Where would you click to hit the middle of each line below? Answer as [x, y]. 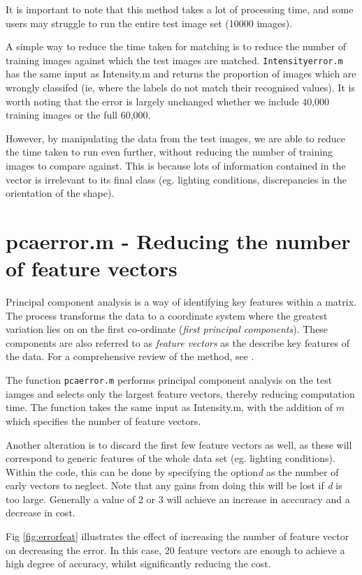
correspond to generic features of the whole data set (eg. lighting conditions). [171, 458]
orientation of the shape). [60, 193]
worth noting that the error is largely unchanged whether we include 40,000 [168, 101]
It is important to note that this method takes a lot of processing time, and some [180, 9]
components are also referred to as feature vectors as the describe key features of [178, 342]
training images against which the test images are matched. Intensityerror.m [174, 60]
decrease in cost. [41, 513]
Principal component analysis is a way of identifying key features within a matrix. [181, 302]
